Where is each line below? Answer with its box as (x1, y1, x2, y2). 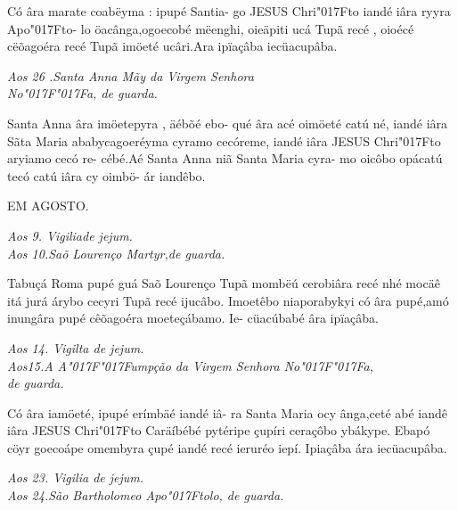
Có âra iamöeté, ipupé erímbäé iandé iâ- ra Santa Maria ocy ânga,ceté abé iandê (7, 403, 448, 422)
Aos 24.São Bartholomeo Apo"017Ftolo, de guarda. (7, 486, 284, 505)
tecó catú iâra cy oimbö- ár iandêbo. (7, 166, 206, 185)
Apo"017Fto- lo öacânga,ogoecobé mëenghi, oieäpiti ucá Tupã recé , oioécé (7, 19, 414, 37)
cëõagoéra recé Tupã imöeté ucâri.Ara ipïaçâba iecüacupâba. (7, 37, 338, 55)
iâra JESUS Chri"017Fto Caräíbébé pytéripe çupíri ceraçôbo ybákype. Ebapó (7, 421, 430, 440)
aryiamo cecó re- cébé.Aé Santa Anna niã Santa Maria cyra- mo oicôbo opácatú (7, 149, 443, 168)
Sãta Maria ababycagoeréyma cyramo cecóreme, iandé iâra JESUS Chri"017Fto (7, 131, 441, 150)
